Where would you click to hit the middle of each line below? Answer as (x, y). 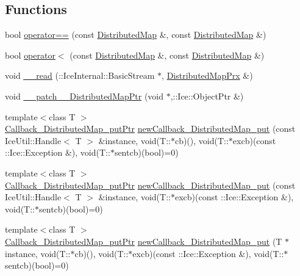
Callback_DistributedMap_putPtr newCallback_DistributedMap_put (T (144, 241)
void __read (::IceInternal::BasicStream (80, 75)
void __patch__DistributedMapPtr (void (84, 96)
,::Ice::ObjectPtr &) (207, 96)
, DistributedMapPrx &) (207, 75)
